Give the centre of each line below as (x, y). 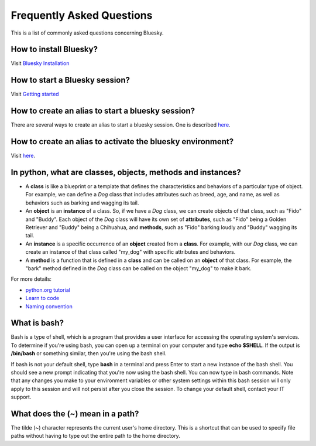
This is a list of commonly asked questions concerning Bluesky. (87, 33)
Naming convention (49, 306)
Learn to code (42, 298)
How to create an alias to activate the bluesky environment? (122, 142)
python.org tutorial (48, 290)
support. (21, 397)
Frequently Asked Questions (82, 15)
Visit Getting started (35, 94)
